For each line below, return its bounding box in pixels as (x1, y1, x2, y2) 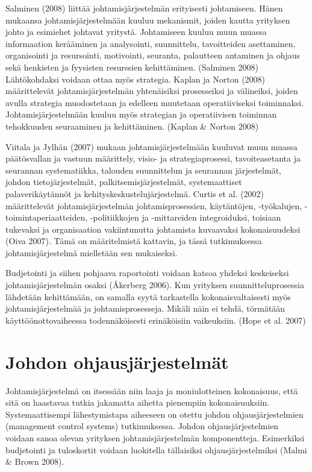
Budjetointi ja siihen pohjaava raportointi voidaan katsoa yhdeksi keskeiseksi (5, 266, 289, 279)
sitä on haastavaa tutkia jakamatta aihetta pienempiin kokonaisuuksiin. (5, 396, 270, 409)
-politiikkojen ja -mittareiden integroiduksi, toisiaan (90, 211, 281, 224)
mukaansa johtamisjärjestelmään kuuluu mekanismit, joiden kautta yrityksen (5, 13, 290, 26)
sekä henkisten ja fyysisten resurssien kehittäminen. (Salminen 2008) (5, 60, 258, 73)
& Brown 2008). (5, 455, 64, 468)
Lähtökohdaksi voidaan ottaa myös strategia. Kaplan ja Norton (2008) (5, 72, 266, 85)
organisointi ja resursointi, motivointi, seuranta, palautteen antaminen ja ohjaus (5, 49, 301, 61)
